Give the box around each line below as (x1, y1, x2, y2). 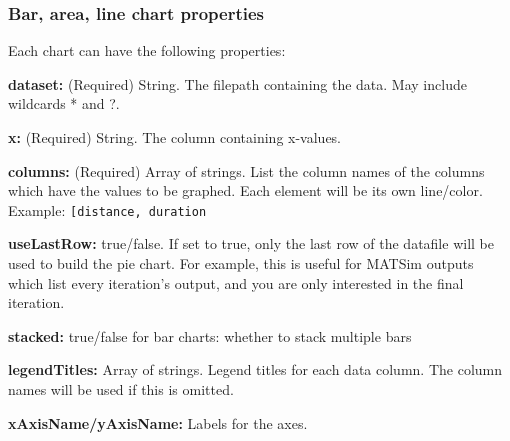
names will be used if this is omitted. (8, 379, 234, 399)
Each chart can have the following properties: (8, 40, 286, 61)
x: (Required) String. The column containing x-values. (8, 127, 342, 147)
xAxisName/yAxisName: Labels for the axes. (8, 412, 308, 433)
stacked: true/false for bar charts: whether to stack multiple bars (8, 325, 412, 346)
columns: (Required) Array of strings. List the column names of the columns (8, 160, 485, 181)
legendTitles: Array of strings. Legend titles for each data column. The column (8, 359, 502, 380)
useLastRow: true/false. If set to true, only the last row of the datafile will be (8, 233, 494, 254)
